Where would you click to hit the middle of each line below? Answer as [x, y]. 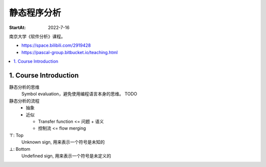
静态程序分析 [35, 13]
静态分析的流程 [24, 101]
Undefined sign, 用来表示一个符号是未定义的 [66, 156]
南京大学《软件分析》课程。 [37, 36]
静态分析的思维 [24, 87]
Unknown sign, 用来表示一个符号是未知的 [63, 142]
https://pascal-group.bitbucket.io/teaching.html [70, 52]
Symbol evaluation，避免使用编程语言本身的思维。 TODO [79, 94]
